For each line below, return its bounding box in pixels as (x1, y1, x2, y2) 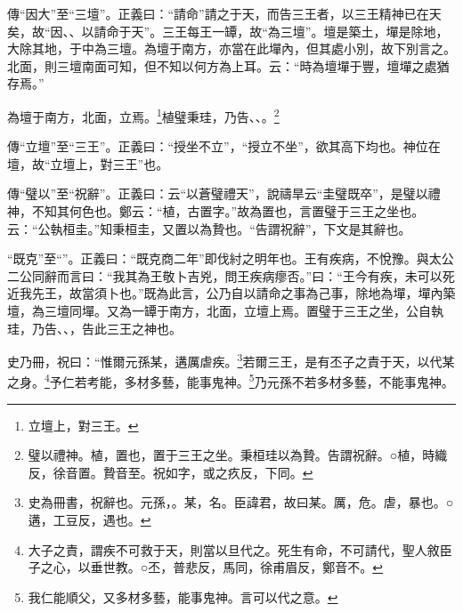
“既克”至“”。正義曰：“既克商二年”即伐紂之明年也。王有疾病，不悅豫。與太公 (7, 249, 454, 268)
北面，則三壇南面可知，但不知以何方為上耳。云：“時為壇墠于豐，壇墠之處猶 (7, 56, 450, 75)
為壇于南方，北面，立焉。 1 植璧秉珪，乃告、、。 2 (7, 104, 280, 125)
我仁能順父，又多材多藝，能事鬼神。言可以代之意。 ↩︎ (28, 587, 338, 606)
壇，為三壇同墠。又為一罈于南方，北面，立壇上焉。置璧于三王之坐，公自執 (7, 301, 443, 319)
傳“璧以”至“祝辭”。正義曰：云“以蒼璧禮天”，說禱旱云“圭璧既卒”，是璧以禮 (7, 184, 441, 203)
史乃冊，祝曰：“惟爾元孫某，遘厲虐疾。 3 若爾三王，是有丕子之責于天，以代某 (7, 350, 455, 370)
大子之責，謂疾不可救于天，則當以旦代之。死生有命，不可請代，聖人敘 (28, 540, 440, 559)
